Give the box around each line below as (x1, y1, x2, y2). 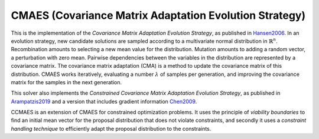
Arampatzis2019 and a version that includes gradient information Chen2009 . (11, 98, 197, 105)
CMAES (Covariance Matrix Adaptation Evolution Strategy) (11, 9, 306, 22)
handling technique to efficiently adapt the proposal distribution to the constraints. (11, 125, 211, 132)
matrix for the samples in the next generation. (11, 78, 122, 85)
